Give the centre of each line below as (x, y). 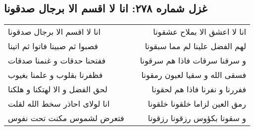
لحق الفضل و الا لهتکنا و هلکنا (58, 89)
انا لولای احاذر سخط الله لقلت (59, 104)
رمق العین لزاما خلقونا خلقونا (197, 104)
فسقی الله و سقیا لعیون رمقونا (194, 75)
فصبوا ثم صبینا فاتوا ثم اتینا (53, 46)
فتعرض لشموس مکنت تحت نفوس (66, 118)
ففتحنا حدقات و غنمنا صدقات (57, 61)
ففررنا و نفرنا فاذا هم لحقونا (199, 89)
